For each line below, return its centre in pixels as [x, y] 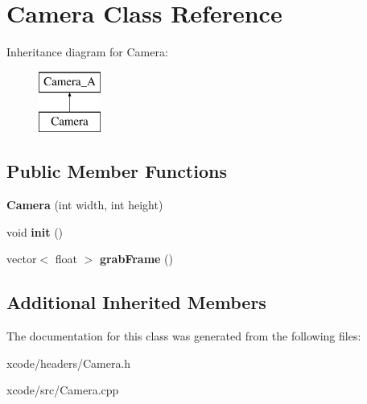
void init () [35, 231]
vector [22, 259]
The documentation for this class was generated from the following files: [184, 336]
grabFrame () [136, 259]
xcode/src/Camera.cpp [63, 390]
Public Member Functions [117, 171]
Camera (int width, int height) [85, 205]
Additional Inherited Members [136, 302]
